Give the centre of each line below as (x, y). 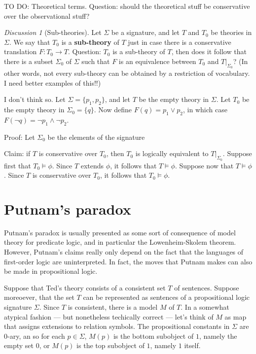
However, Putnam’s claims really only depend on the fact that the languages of (124, 252)
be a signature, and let (146, 32)
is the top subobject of (110, 345)
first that (18, 165)
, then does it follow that (209, 51)
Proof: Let (19, 137)
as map (236, 316)
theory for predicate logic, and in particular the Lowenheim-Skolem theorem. (120, 242)
